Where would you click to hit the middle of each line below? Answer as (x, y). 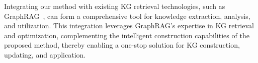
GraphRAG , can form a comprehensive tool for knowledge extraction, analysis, (127, 16)
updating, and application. (45, 54)
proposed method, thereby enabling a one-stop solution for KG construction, (122, 45)
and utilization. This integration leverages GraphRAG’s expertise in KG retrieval (129, 26)
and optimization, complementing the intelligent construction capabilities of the (127, 35)
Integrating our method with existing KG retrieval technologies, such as (115, 6)
